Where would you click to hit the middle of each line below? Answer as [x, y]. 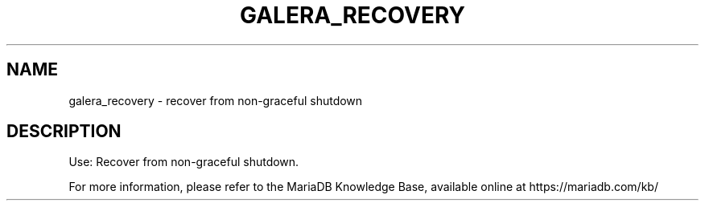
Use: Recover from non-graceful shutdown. [184, 162]
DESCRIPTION [64, 132]
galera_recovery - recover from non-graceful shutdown [216, 100]
